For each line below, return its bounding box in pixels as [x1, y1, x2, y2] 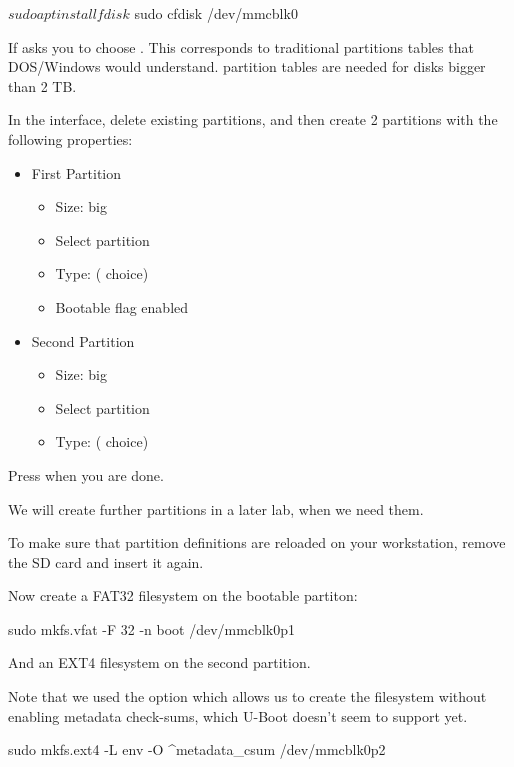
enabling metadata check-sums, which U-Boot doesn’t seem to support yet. [8, 705, 468, 726]
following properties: [8, 128, 133, 149]
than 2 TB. [8, 75, 77, 96]
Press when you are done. [8, 464, 164, 485]
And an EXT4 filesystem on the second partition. [8, 652, 311, 673]
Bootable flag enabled [55, 296, 189, 317]
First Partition [31, 162, 122, 183]
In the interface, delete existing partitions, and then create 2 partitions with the [8, 109, 498, 130]
